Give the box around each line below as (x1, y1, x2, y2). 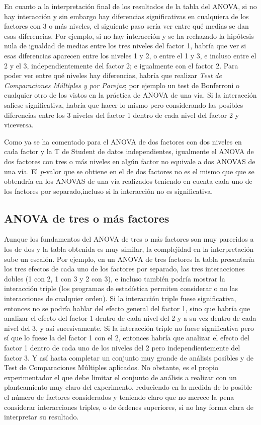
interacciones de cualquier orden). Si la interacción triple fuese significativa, (4, 293, 236, 304)
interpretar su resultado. (4, 411, 79, 422)
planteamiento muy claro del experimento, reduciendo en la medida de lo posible (4, 382, 252, 392)
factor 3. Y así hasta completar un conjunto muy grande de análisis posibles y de (4, 352, 254, 363)
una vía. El (4, 166, 38, 176)
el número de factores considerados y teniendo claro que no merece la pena (4, 391, 234, 402)
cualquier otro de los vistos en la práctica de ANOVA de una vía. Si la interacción (4, 90, 257, 100)
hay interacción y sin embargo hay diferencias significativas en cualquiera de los (4, 11, 249, 21)
